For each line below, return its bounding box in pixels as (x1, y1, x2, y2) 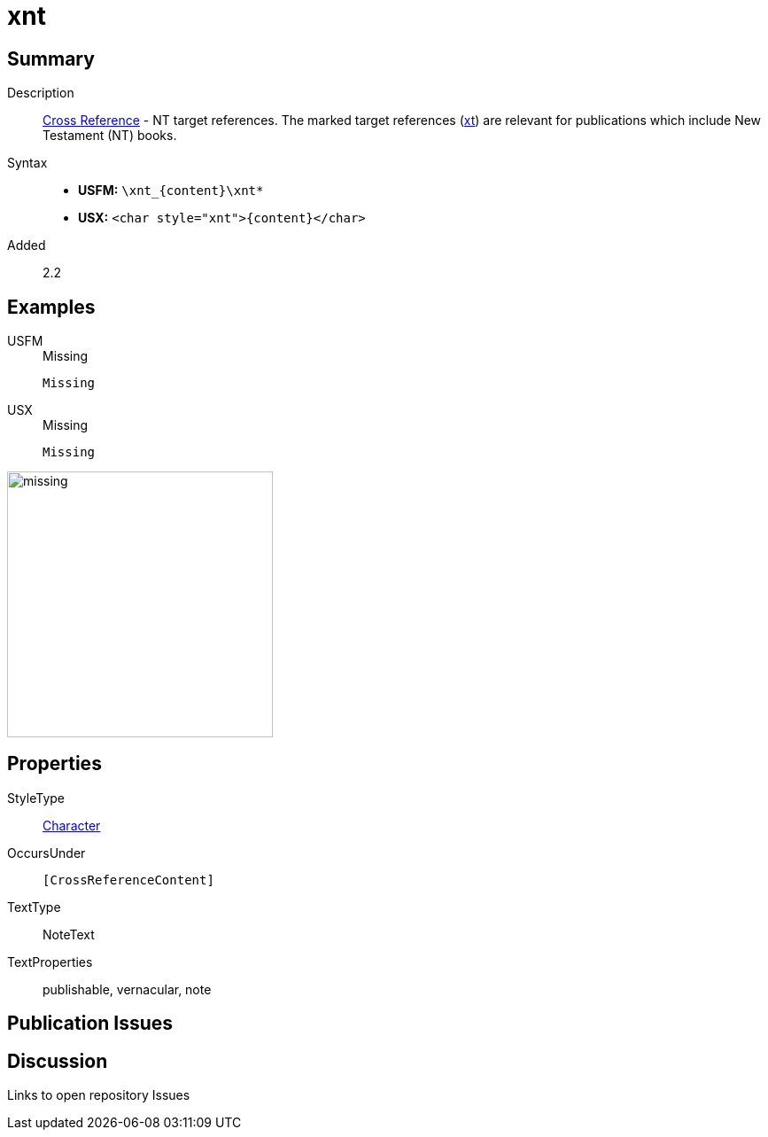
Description (7, 85, 74, 101)
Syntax (7, 155, 48, 171)
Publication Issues (7, 1012, 174, 1035)
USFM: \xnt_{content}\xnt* (78, 183, 264, 199)
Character (43, 817, 101, 833)
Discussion (7, 1049, 108, 1072)
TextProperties (7, 954, 93, 970)
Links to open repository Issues (7, 1087, 190, 1103)
